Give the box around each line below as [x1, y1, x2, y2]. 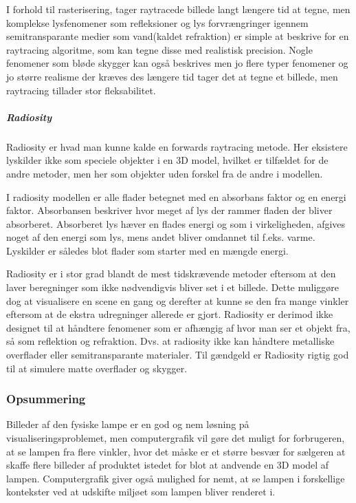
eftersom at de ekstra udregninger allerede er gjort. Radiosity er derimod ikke [6, 307, 333, 321]
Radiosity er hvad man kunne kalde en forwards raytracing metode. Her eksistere [6, 139, 348, 153]
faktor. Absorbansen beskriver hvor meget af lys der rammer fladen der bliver [6, 203, 333, 217]
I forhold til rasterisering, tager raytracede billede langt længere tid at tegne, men [6, 2, 351, 16]
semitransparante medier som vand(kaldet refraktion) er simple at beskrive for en [6, 29, 349, 43]
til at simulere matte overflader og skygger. [6, 361, 188, 375]
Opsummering [6, 390, 86, 407]
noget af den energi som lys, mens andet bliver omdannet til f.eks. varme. [6, 230, 315, 244]
